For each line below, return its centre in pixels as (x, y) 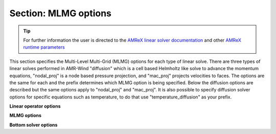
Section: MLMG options (61, 13)
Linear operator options (35, 106)
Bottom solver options (33, 125)
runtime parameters (44, 47)
